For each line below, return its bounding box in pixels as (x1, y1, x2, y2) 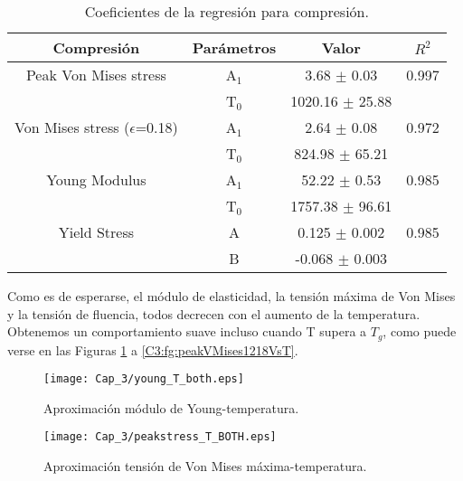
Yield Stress (58, 222, 135, 242)
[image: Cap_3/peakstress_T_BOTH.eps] (43, 430, 277, 444)
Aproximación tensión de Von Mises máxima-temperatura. (43, 457, 367, 476)
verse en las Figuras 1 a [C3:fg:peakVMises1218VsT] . (7, 340, 298, 359)
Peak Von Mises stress (25, 64, 166, 85)
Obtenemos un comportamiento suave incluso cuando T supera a (7, 322, 367, 341)
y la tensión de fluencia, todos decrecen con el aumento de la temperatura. (7, 304, 420, 323)
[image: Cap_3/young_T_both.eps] (43, 373, 244, 386)
